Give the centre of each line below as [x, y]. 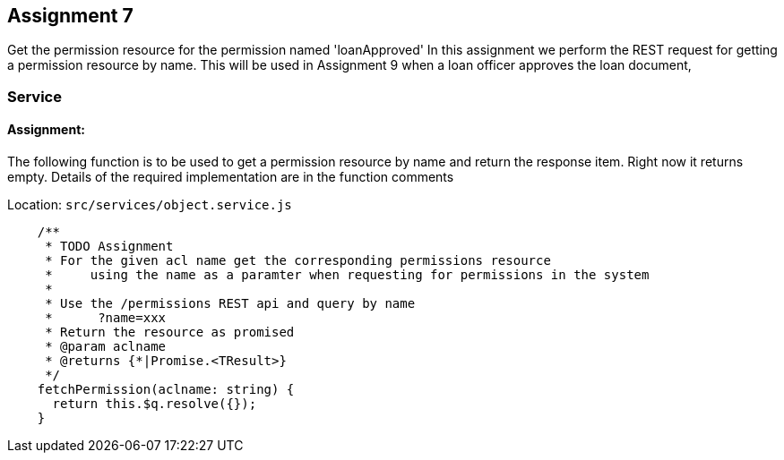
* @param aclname [106, 347]
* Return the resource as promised [170, 332]
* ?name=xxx [106, 318]
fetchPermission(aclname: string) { [166, 390]
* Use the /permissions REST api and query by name [230, 304]
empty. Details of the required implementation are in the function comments [231, 177]
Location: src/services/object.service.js [150, 205]
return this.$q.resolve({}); [155, 404]
